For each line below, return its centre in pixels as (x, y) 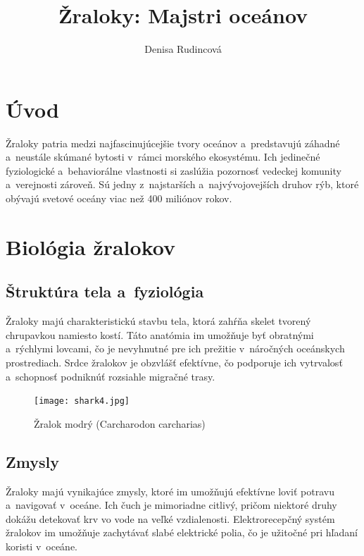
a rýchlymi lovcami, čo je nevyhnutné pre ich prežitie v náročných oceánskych (175, 348)
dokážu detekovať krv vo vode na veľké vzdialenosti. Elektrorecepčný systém (170, 518)
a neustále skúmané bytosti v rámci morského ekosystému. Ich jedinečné (163, 157)
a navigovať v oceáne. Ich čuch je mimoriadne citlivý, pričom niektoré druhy (171, 505)
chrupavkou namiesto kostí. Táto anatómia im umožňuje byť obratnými (160, 334)
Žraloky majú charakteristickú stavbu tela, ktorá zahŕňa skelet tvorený (158, 321)
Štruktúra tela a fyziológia (105, 291)
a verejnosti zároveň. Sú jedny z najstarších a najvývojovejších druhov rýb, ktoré (182, 184)
